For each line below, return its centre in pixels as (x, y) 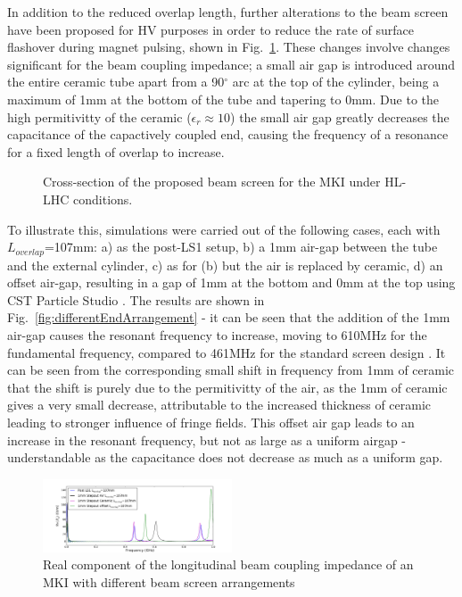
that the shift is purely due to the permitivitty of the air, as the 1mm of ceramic (227, 387)
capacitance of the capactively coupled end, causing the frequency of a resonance (228, 134)
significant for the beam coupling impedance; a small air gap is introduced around (231, 64)
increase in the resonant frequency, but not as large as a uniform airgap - (206, 439)
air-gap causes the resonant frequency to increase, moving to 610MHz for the (217, 334)
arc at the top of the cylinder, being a (336, 82)
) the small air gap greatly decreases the (340, 116)
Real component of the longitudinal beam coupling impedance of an (228, 564)
